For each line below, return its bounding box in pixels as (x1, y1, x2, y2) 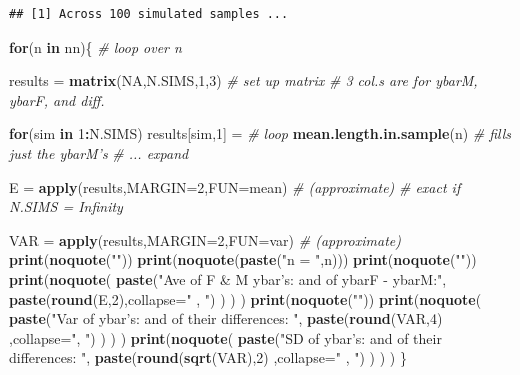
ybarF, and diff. (9, 89, 105, 110)
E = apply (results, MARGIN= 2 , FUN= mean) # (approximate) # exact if (9, 176, 461, 197)
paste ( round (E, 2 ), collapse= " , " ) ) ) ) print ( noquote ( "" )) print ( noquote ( (9, 288, 482, 309)
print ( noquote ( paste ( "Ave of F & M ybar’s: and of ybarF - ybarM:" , (9, 268, 447, 289)
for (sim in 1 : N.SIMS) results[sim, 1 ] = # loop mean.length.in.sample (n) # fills (9, 123, 512, 144)
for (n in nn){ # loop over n (9, 36, 182, 57)
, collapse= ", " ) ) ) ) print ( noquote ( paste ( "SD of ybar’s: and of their (9, 327, 442, 348)
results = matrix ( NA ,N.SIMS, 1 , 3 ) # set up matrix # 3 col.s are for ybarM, (9, 70, 478, 91)
